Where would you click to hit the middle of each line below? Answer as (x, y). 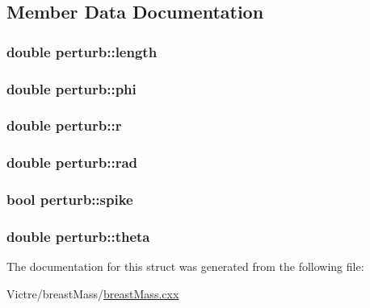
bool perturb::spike (70, 200)
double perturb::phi (71, 88)
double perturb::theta (78, 236)
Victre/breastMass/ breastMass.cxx (93, 293)
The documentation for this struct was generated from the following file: (185, 266)
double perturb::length (82, 51)
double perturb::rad (72, 162)
